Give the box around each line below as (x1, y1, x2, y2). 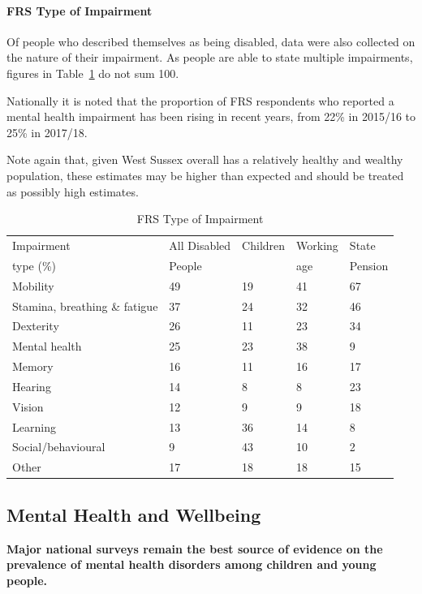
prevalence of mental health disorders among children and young (6, 556, 377, 573)
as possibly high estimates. (6, 183, 139, 200)
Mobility (12, 277, 54, 294)
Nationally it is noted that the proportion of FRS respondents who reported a (6, 92, 394, 109)
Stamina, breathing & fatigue (12, 297, 158, 314)
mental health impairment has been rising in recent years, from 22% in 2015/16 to (6, 108, 416, 125)
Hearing (12, 377, 51, 394)
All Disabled (169, 236, 231, 253)
